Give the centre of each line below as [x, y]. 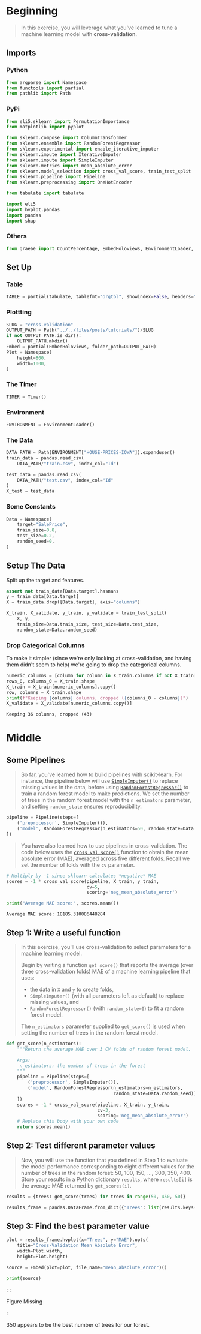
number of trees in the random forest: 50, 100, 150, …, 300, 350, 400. [106, 1173]
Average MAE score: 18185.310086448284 [56, 914]
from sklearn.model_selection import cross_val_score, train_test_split [99, 171]
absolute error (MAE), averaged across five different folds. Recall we [105, 858]
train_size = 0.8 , [37, 530]
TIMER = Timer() [26, 397]
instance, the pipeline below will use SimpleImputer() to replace [99, 781]
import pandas [24, 215]
